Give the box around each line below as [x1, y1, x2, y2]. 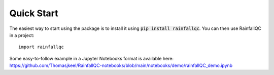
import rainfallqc [18, 44, 64, 50]
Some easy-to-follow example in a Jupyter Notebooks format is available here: [9, 55, 174, 61]
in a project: [9, 32, 35, 38]
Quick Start [9, 8, 58, 19]
